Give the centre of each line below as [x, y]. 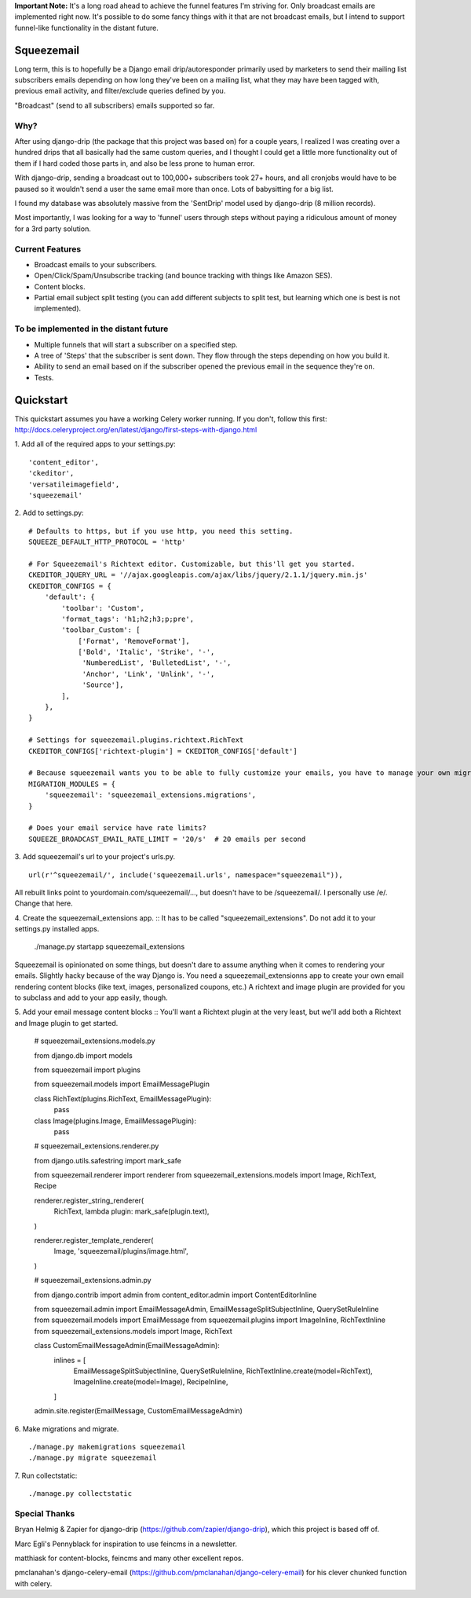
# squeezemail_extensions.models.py [95, 1041]
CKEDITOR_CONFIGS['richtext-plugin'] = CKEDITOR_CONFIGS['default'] [163, 751]
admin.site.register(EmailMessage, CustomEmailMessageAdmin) [139, 1411]
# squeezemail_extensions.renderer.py [97, 1146]
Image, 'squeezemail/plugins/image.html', [121, 1251]
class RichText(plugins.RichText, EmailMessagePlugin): [123, 1098]
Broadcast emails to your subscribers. [95, 264]
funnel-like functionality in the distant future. [86, 28]
